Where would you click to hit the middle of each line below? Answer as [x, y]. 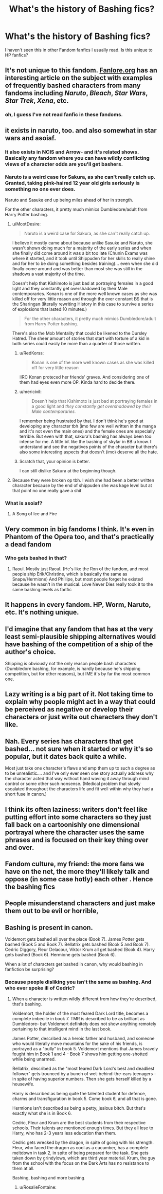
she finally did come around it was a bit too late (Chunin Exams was [80, 253]
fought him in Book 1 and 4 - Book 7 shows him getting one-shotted [80, 1054]
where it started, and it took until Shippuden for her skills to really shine [83, 258]
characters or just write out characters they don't [81, 717]
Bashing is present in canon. [49, 927]
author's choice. [31, 652]
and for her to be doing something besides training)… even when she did [85, 263]
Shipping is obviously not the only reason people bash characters [71, 664]
